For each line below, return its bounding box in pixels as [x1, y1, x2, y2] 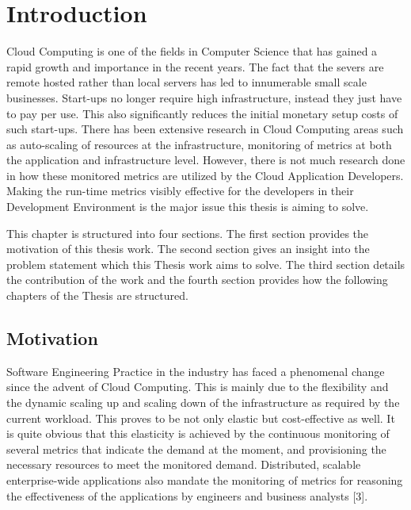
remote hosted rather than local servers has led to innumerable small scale [6, 74, 367, 90]
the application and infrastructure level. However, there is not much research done [6, 151, 405, 168]
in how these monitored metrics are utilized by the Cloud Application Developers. [6, 167, 404, 183]
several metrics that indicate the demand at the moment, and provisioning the [6, 440, 386, 457]
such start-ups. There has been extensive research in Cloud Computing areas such [6, 121, 404, 137]
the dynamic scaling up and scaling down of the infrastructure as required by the [6, 394, 400, 411]
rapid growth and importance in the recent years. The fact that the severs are [6, 58, 384, 75]
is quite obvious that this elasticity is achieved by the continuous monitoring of [6, 425, 390, 442]
